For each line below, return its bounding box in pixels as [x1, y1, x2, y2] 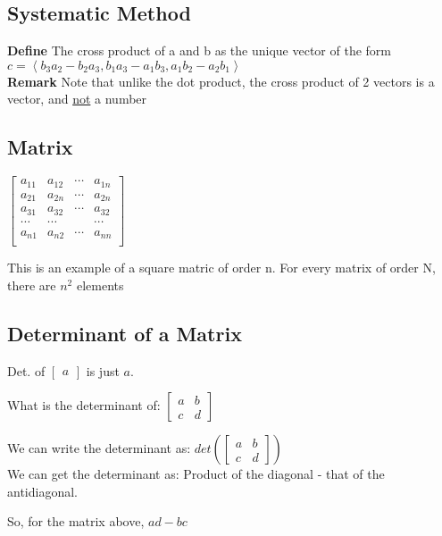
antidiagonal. [7, 482, 78, 500]
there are [7, 275, 56, 294]
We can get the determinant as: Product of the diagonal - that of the [7, 465, 385, 483]
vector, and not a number [7, 89, 147, 108]
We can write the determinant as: [7, 439, 191, 457]
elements [76, 275, 124, 294]
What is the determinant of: [7, 396, 161, 415]
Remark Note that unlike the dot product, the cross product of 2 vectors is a [7, 71, 435, 90]
